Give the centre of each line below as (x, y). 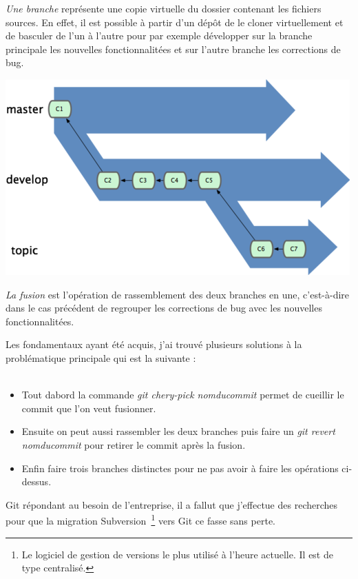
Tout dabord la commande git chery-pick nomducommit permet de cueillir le (183, 395)
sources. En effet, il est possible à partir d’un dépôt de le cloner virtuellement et (175, 22)
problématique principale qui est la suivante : (101, 357)
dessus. (36, 481)
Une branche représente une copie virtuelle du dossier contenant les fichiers (164, 8)
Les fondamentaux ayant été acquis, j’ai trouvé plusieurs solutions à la (154, 344)
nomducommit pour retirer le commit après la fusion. (134, 444)
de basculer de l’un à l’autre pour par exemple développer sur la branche (159, 35)
